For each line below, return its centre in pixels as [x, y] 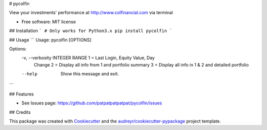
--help [29, 74]
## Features [22, 94]
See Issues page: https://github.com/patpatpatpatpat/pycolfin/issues [92, 103]
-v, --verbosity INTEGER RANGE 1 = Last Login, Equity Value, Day [88, 58]
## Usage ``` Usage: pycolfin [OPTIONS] [50, 40]
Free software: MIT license [49, 22]
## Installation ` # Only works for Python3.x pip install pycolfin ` [91, 31]
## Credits [20, 112]
